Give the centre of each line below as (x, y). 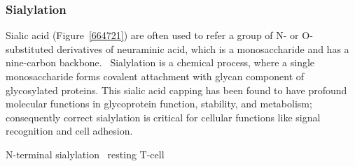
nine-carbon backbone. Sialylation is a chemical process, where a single (160, 62)
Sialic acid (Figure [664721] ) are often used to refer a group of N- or (152, 35)
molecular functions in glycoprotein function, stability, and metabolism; (159, 104)
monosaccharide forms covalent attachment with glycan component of (155, 76)
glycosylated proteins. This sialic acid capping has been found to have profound (176, 90)
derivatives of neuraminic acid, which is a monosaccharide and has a (203, 48)
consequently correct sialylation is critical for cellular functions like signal (163, 117)
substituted (30, 48)
